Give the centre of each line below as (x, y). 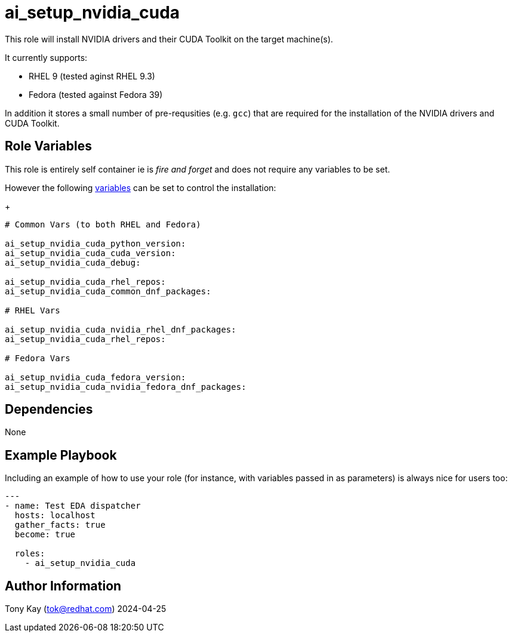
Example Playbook (61, 455)
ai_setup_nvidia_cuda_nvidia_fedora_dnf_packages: (126, 387)
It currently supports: (46, 57)
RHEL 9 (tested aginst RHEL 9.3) (92, 76)
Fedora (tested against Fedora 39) (96, 94)
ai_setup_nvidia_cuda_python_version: (95, 243)
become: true (45, 535)
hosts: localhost (55, 516)
